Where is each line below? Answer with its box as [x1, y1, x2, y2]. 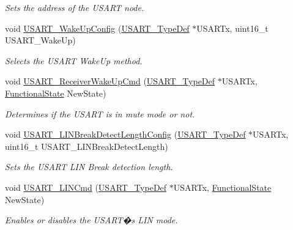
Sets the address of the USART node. [5, 1, 144, 13]
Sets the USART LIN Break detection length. [5, 160, 173, 173]
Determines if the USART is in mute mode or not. [5, 107, 195, 120]
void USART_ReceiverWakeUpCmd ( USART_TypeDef [5, 75, 215, 87]
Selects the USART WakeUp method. [5, 54, 143, 67]
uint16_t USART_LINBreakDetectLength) [5, 139, 168, 152]
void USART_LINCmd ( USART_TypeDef [5, 180, 167, 193]
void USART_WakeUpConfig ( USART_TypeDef [5, 21, 190, 34]
